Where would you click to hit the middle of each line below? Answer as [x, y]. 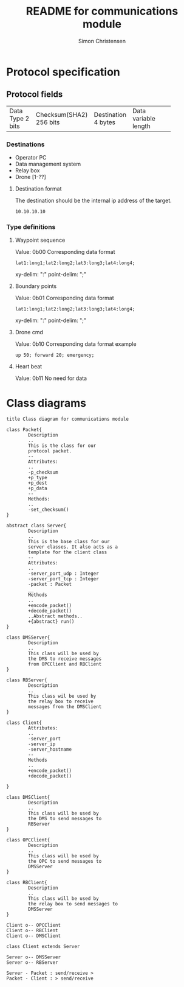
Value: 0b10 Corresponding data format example [76, 344]
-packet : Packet [50, 585]
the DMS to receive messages [65, 659]
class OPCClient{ [28, 840]
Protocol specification [63, 72]
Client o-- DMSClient [34, 936]
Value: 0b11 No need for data [51, 378]
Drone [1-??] [31, 177]
